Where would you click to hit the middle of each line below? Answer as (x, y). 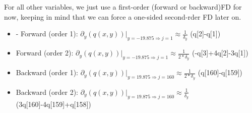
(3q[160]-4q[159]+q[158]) (53, 104)
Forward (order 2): (45, 53)
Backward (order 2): (47, 92)
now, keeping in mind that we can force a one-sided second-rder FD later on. (123, 16)
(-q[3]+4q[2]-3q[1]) (220, 53)
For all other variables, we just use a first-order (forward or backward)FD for (123, 7)
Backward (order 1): (47, 72)
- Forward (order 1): (47, 34)
